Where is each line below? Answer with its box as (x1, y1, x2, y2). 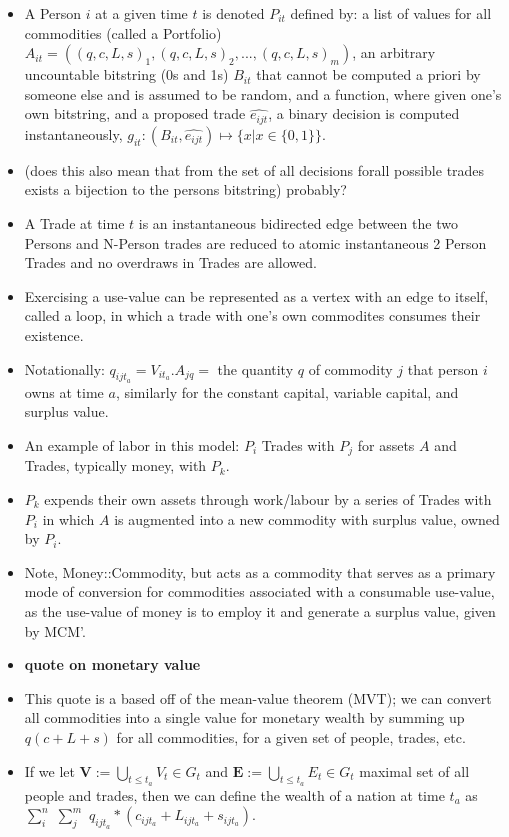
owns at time (24, 381, 104, 402)
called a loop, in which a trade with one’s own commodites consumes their (24, 305, 481, 326)
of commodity (308, 358, 393, 379)
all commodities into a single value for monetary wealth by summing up (24, 707, 465, 728)
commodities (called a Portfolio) (24, 22, 222, 43)
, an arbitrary (352, 42, 436, 63)
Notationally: (24, 358, 105, 379)
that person (407, 358, 479, 379)
